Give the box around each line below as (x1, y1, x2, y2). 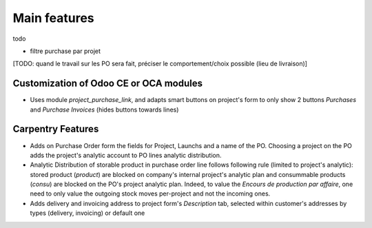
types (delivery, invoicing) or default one (30, 209, 145, 217)
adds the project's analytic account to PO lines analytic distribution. (30, 151, 222, 159)
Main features (12, 10, 94, 25)
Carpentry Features (12, 123, 99, 135)
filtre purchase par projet (30, 47, 101, 55)
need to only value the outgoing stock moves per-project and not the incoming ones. (30, 189, 271, 198)
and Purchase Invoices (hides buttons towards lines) (30, 105, 179, 114)
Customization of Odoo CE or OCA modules (12, 78, 203, 90)
